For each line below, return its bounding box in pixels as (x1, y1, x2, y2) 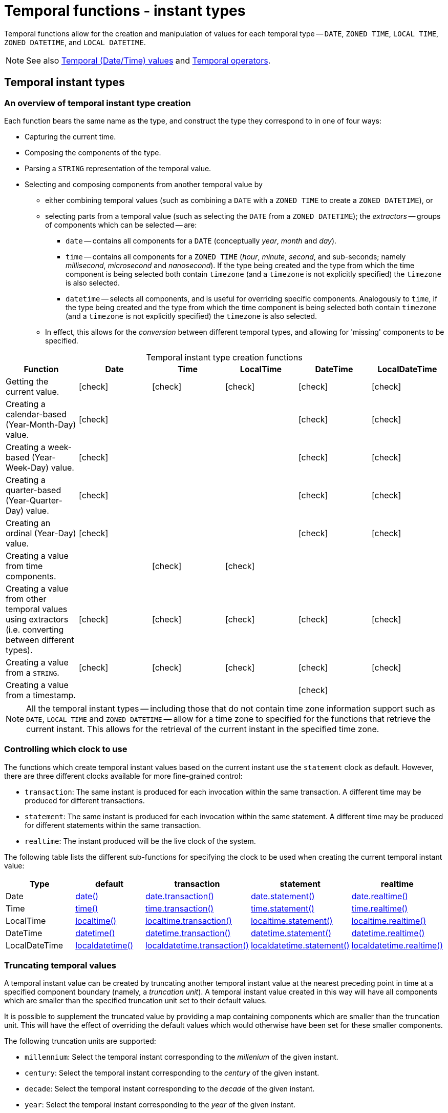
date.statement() (250, 891, 315, 901)
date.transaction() (145, 891, 214, 901)
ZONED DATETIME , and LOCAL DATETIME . (4, 37, 146, 47)
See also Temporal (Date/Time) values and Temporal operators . (26, 55, 271, 66)
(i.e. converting (6, 624, 64, 635)
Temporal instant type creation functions (146, 352, 303, 362)
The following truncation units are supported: (4, 1037, 156, 1046)
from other (6, 593, 47, 604)
